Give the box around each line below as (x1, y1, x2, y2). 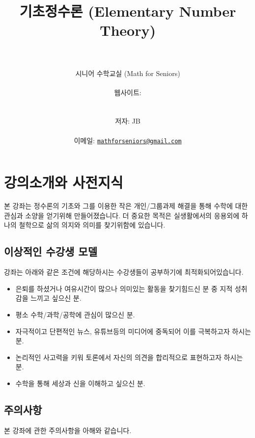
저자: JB (115, 116, 141, 126)
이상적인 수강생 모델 (4, 244, 97, 259)
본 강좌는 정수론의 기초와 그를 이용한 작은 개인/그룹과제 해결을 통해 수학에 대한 (4, 201, 248, 211)
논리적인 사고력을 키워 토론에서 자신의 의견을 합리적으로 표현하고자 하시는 (15, 352, 243, 362)
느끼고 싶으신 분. (30, 293, 82, 303)
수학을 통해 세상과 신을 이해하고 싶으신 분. (15, 378, 145, 388)
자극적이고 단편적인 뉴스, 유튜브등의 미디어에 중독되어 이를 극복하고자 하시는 (15, 326, 251, 336)
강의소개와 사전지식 (4, 172, 123, 192)
